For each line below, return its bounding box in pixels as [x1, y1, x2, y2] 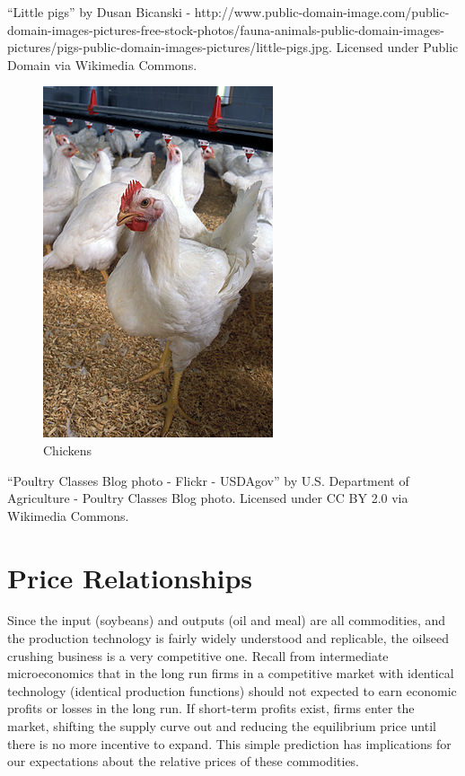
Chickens [43, 440, 92, 459]
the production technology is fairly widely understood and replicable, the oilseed [7, 629, 449, 648]
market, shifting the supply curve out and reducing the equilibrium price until [7, 717, 436, 736]
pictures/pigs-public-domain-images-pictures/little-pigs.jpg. [7, 38, 332, 57]
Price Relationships [7, 559, 253, 595]
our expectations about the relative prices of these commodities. [7, 752, 360, 771]
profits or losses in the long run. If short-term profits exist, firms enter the [7, 699, 415, 718]
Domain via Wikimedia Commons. [7, 55, 197, 74]
